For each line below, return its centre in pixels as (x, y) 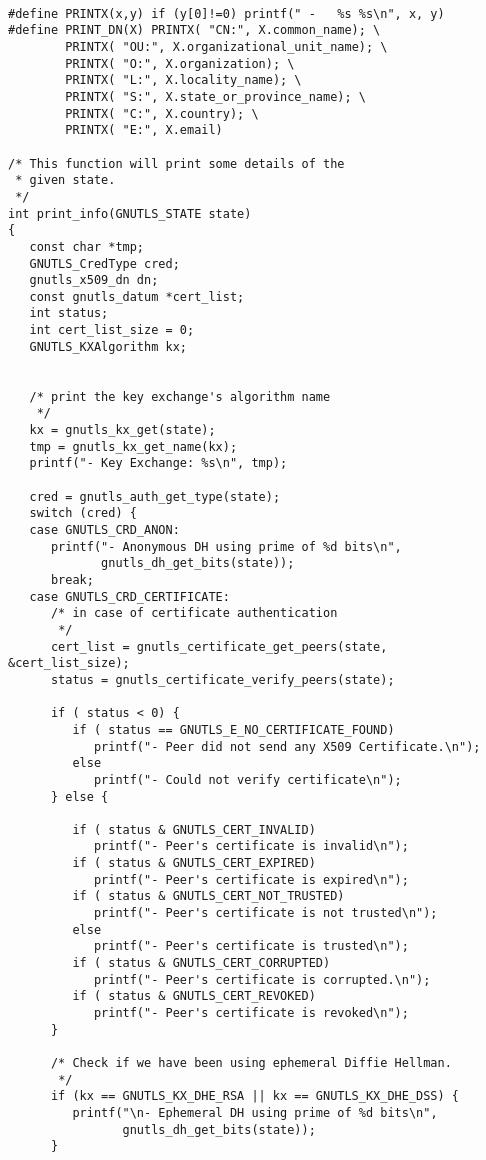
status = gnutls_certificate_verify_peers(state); (222, 679)
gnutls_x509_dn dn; (94, 280)
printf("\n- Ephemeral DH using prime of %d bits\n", (255, 1112)
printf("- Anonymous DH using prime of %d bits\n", (226, 546)
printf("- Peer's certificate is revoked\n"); (251, 1013)
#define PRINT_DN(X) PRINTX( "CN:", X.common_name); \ (194, 30)
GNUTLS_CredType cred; (104, 263)
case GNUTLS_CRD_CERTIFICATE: (129, 596)
